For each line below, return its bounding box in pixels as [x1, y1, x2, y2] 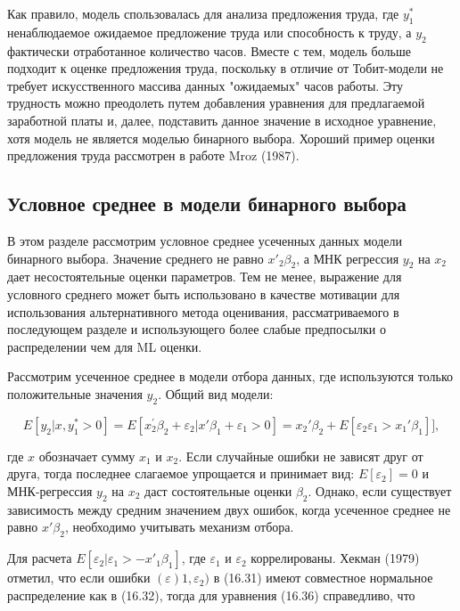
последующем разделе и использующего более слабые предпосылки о [7, 320, 387, 338]
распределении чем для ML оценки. [7, 337, 202, 355]
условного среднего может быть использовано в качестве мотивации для [7, 284, 400, 303]
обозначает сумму [38, 446, 136, 465]
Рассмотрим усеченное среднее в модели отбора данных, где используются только [7, 367, 454, 386]
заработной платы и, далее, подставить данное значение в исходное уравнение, [7, 110, 437, 129]
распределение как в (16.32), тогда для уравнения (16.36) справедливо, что [7, 585, 415, 604]
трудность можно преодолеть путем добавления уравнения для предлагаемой [7, 94, 425, 112]
